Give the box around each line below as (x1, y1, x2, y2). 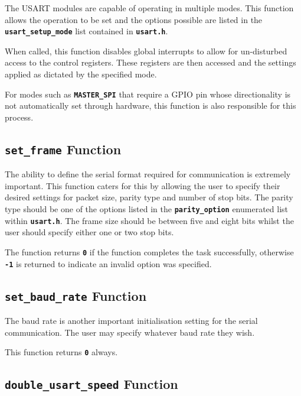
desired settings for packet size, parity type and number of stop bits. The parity (5, 191, 293, 203)
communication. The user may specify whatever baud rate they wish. (5, 326, 255, 338)
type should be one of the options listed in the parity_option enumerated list (5, 203, 288, 215)
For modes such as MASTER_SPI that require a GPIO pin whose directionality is (5, 87, 291, 100)
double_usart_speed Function (5, 375, 178, 393)
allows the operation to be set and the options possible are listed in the (5, 13, 263, 25)
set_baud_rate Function (5, 286, 147, 304)
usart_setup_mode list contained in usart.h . (5, 25, 168, 37)
